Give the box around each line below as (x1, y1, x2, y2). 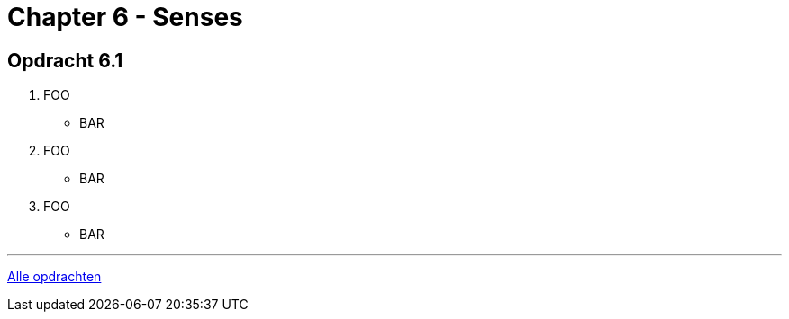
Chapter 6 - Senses (7, 2, 243, 32)
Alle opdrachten (7, 269, 102, 285)
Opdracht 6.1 (7, 49, 123, 72)
